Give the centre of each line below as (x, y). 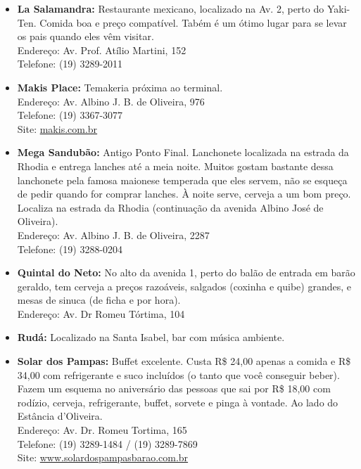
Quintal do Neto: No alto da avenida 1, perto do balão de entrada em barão (186, 272)
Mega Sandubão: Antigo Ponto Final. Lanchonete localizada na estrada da (183, 152)
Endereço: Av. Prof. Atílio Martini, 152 (102, 50)
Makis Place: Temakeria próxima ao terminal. (120, 87)
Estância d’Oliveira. (60, 416)
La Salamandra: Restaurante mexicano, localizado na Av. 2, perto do (171, 8)
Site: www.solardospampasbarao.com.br (103, 457)
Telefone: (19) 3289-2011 (70, 64)
